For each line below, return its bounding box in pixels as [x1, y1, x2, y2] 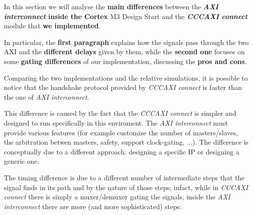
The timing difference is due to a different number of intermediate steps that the [4, 172, 245, 182]
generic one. [4, 156, 39, 166]
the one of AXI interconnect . [4, 91, 89, 102]
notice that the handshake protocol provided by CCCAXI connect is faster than [4, 82, 242, 92]
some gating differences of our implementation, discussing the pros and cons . [4, 56, 247, 66]
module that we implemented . [4, 21, 101, 31]
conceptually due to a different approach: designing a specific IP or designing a [4, 146, 239, 156]
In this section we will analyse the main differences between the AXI [4, 1, 218, 11]
